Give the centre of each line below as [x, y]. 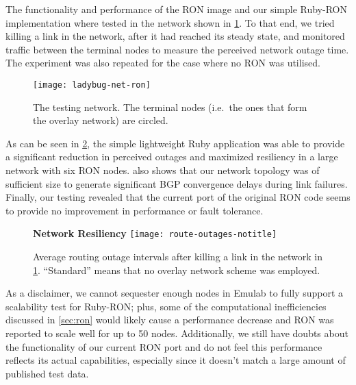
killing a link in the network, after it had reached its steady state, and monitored [175, 36]
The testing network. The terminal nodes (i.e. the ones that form [170, 107]
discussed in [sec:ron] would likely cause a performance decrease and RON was [170, 320]
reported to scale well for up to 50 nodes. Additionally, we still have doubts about [177, 333]
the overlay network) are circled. [101, 120]
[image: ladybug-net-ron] [92, 85]
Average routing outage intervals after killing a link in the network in [178, 257]
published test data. [47, 373]
